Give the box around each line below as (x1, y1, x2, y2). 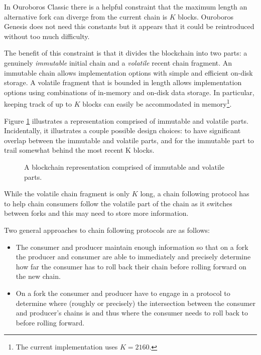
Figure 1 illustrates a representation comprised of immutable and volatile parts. (4, 115, 248, 126)
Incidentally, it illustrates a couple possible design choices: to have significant (4, 125, 241, 136)
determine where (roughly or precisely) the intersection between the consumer (16, 297, 256, 308)
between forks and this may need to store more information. (4, 208, 189, 218)
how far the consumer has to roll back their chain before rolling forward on (16, 261, 246, 271)
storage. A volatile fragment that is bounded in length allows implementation (4, 77, 242, 88)
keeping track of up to (4, 99, 72, 109)
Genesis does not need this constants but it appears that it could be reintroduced (4, 21, 254, 32)
